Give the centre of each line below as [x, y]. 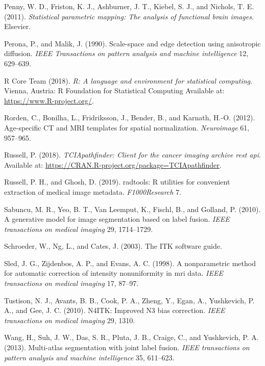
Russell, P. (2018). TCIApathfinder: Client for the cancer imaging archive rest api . [132, 155]
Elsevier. [18, 26]
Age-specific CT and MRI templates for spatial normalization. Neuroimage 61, [127, 127]
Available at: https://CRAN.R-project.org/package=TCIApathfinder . [113, 164]
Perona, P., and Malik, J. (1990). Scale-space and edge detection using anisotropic [132, 43]
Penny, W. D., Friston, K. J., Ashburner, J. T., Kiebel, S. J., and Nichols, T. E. [129, 6]
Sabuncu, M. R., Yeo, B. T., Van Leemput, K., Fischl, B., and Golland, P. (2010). [132, 209]
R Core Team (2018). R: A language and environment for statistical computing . [128, 80]
